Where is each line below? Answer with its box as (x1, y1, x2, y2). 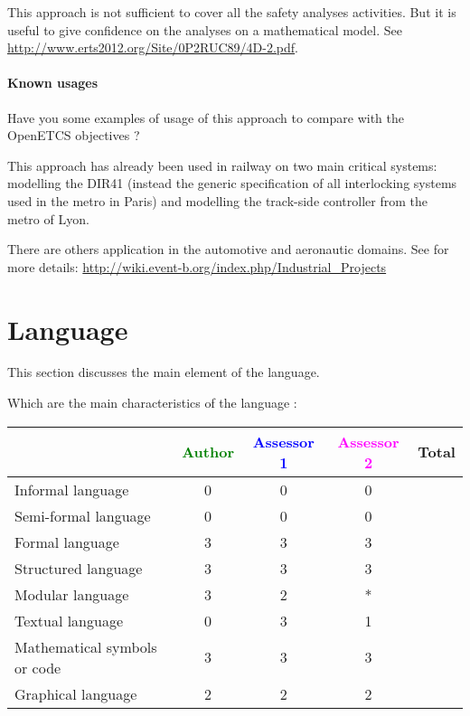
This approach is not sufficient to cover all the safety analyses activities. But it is (7, 3, 456, 21)
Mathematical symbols (14, 636, 157, 657)
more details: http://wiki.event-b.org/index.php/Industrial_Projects (7, 257, 387, 276)
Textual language (14, 609, 124, 631)
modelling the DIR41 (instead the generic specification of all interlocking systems (7, 174, 457, 193)
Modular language (14, 583, 129, 605)
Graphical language (14, 683, 137, 704)
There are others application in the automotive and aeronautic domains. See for (7, 240, 449, 259)
